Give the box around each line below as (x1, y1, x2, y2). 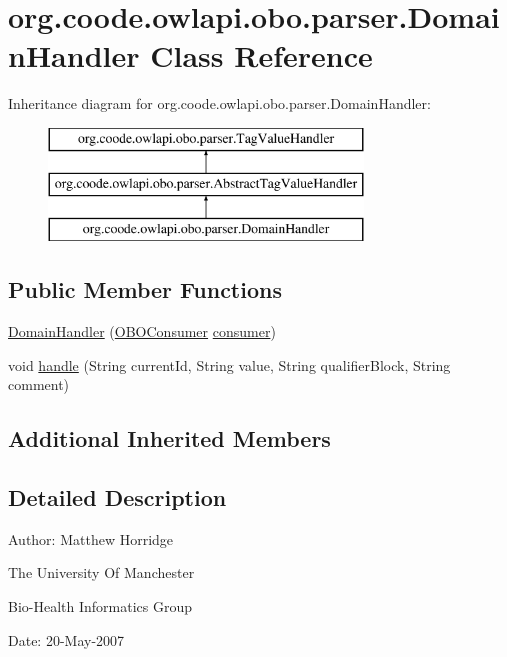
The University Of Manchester (8, 562, 195, 583)
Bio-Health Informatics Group (8, 596, 193, 617)
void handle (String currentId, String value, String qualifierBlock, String (8, 354, 451, 375)
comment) (8, 374, 70, 395)
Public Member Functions (8, 274, 282, 305)
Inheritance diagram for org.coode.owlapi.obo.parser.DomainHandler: (8, 93, 431, 114)
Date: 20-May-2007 (8, 629, 125, 650)
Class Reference (150, 35, 373, 76)
